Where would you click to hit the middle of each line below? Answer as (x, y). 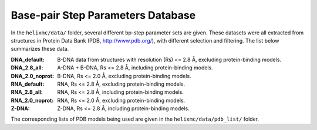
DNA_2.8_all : (27, 68)
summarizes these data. (40, 49)
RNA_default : (28, 84)
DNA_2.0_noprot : (32, 76)
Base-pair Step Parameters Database (103, 15)
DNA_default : (28, 59)
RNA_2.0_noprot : (32, 100)
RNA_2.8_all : (27, 92)
